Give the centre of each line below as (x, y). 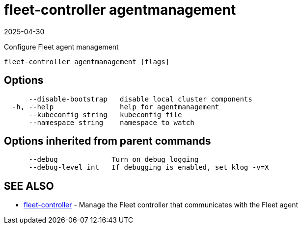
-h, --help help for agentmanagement (116, 107)
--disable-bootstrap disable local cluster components (140, 99)
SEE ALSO (29, 186)
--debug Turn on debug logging (114, 160)
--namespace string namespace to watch (111, 122)
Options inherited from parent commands (108, 141)
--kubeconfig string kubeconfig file (105, 114)
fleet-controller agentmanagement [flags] (87, 62)
